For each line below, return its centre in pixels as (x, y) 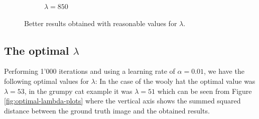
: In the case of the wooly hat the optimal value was (175, 81)
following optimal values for (46, 81)
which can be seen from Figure (205, 91)
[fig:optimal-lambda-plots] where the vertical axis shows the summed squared (122, 101)
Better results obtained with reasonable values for (101, 23)
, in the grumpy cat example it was (78, 91)
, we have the (224, 71)
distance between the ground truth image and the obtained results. (107, 110)
